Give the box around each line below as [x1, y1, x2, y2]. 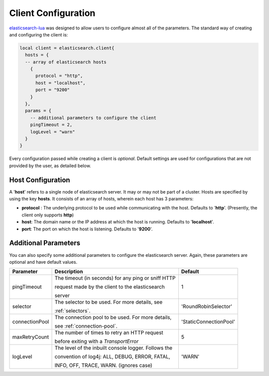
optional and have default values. [9, 259, 77, 265]
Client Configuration [9, 7, 96, 18]
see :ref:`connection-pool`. [54, 323, 118, 330]
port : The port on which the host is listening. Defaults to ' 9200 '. [21, 226, 153, 232]
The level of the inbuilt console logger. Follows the [54, 345, 173, 352]
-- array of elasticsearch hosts [25, 59, 107, 65]
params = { [25, 108, 52, 114]
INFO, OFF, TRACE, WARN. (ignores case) [54, 362, 152, 369]
